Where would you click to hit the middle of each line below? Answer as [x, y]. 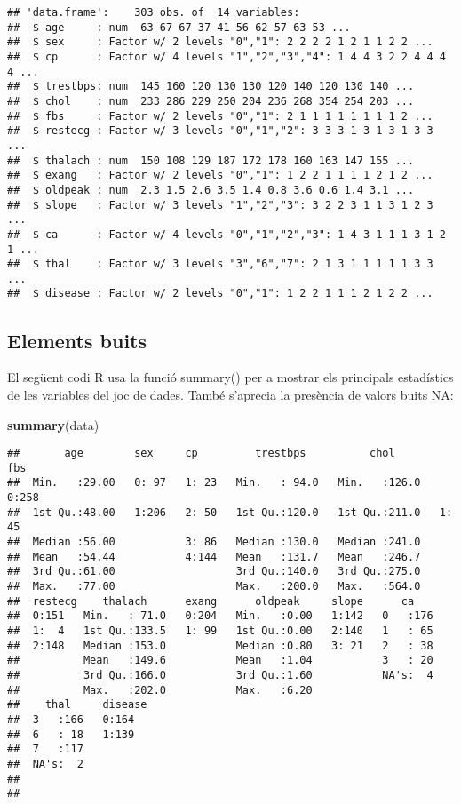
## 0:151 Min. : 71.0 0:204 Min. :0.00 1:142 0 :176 [220, 616]
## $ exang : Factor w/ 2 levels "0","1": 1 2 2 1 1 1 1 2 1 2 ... [220, 175]
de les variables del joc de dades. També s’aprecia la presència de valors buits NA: [230, 394]
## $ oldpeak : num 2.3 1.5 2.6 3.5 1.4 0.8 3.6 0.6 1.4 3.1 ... [211, 190]
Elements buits [77, 340]
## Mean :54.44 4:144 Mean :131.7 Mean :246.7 [214, 557]
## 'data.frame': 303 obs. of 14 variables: [154, 12]
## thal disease [77, 705]
